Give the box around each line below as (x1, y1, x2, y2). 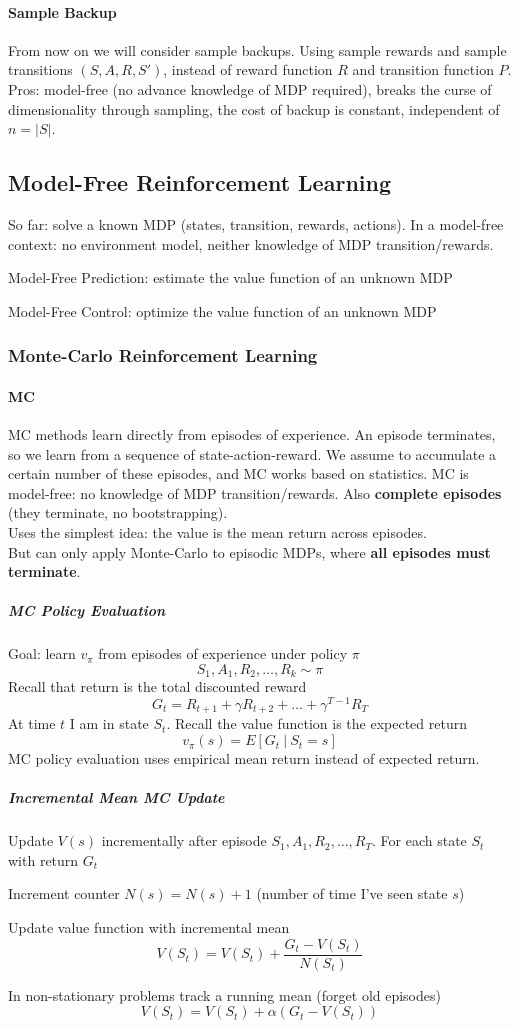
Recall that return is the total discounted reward (8, 676, 307, 697)
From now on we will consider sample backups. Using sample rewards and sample (8, 39, 507, 60)
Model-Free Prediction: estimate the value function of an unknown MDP (8, 267, 453, 288)
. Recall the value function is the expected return (166, 713, 467, 734)
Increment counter (8, 883, 120, 904)
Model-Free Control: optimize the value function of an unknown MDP (8, 300, 437, 321)
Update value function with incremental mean (8, 917, 290, 937)
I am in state (69, 713, 149, 734)
